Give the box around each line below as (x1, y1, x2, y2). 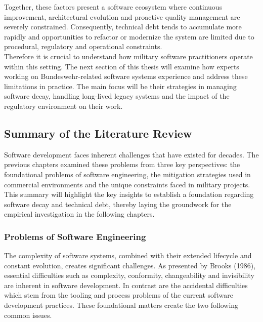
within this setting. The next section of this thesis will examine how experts (4, 61, 239, 71)
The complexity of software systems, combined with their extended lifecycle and (4, 250, 252, 261)
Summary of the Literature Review (4, 125, 192, 141)
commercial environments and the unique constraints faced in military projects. (4, 179, 250, 189)
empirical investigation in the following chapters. (4, 209, 155, 219)
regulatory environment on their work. (4, 100, 123, 111)
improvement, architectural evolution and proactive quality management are (4, 11, 240, 22)
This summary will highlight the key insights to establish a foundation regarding (4, 189, 254, 199)
